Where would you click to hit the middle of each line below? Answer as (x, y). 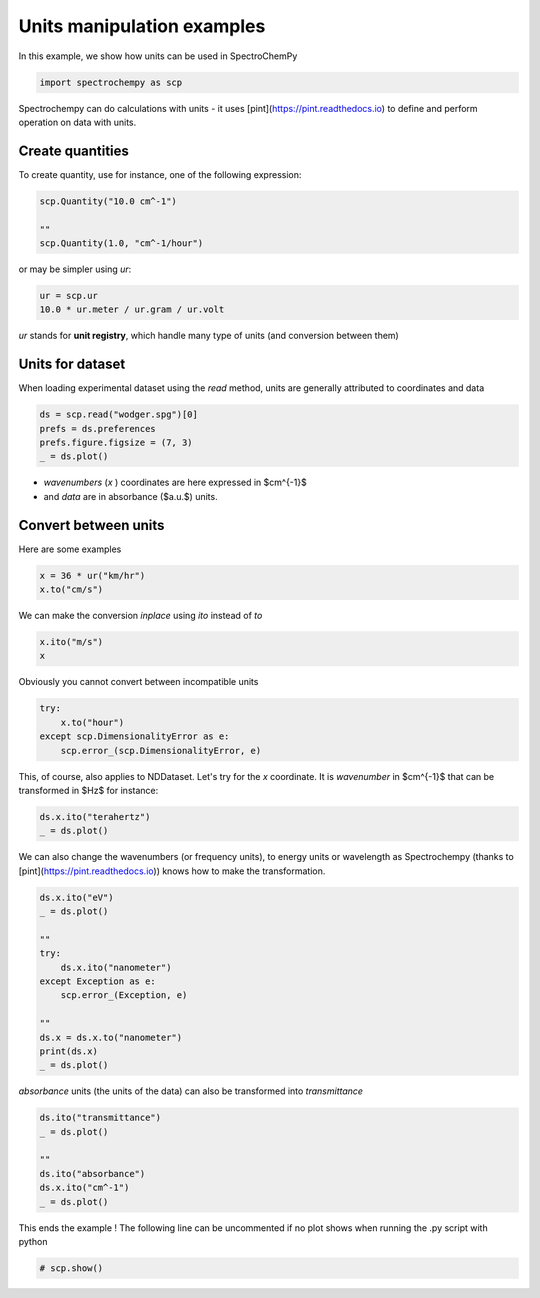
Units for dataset (72, 364)
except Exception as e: (98, 981)
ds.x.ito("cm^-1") (84, 1188)
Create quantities (74, 150)
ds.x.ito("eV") (76, 897)
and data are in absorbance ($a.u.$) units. (131, 496)
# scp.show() (71, 1268)
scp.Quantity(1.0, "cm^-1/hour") (121, 243)
